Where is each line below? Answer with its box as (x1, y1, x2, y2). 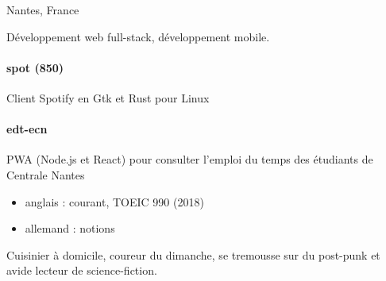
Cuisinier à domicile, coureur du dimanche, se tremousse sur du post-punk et (6, 246, 380, 263)
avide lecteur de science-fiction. (6, 262, 157, 279)
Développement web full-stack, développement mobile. (6, 28, 270, 44)
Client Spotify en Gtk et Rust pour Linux (6, 89, 210, 106)
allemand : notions (25, 220, 115, 237)
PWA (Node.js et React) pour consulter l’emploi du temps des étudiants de (6, 151, 373, 167)
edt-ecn (6, 121, 48, 137)
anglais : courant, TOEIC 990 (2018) (25, 193, 204, 210)
